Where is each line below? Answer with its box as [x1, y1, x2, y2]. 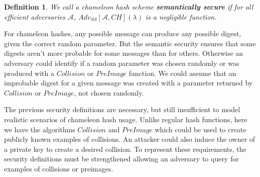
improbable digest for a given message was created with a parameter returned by [4, 77, 253, 88]
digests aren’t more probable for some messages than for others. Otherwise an [4, 48, 243, 58]
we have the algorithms [4, 124, 75, 134]
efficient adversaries [4, 11, 65, 22]
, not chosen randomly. [74, 87, 144, 98]
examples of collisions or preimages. [4, 163, 113, 173]
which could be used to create [155, 124, 246, 134]
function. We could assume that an [128, 67, 236, 78]
